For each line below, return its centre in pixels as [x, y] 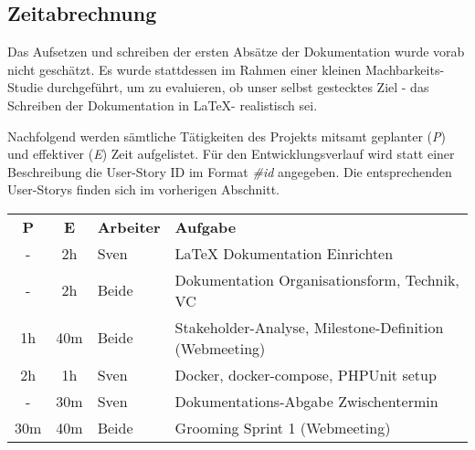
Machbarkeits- [405, 69]
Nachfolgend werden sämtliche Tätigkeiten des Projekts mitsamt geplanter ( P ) [227, 136]
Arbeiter [129, 226]
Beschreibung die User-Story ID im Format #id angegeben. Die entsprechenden [230, 171]
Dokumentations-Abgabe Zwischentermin [306, 401]
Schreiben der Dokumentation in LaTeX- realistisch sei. [163, 105]
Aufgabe [206, 226]
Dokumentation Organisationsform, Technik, [317, 279]
